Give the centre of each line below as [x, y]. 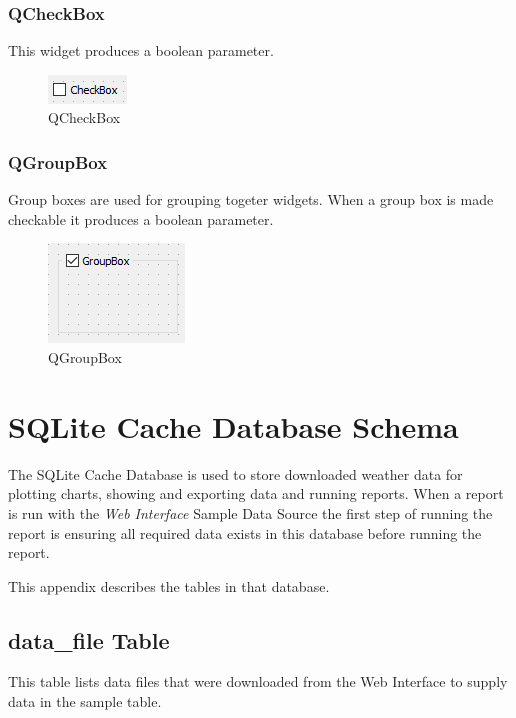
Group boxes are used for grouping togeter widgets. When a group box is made [251, 199]
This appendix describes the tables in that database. [169, 585]
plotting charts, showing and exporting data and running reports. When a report [256, 493]
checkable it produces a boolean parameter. [141, 218]
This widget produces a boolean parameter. [141, 50]
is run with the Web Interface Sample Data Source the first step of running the [250, 512]
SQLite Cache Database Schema [233, 425]
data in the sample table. [85, 701]
